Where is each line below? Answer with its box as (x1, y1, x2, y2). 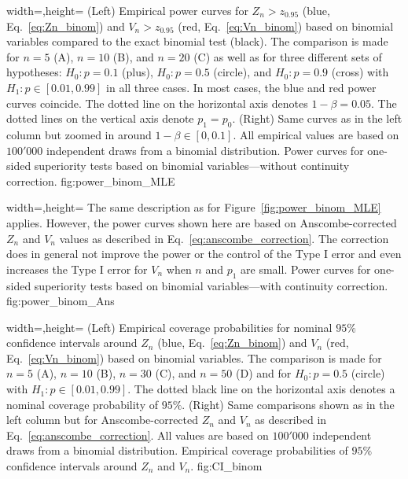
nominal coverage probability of (6, 396, 158, 412)
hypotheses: (6, 64, 62, 80)
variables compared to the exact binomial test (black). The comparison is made (6, 33, 388, 50)
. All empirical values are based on (233, 126, 399, 142)
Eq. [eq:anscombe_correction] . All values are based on (6, 426, 269, 443)
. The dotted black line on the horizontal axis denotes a (127, 381, 395, 397)
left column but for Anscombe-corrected (6, 411, 199, 428)
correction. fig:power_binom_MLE (6, 172, 175, 189)
